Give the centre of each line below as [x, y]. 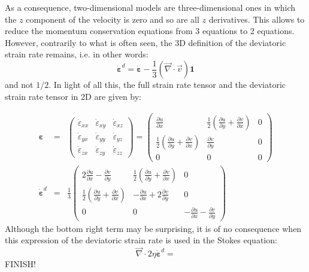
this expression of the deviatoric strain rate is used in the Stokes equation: [141, 240]
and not [19, 85]
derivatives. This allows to [257, 19]
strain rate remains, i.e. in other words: [77, 54]
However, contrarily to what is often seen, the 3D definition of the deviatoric [146, 42]
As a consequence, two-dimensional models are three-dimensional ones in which [150, 7]
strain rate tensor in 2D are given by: [73, 97]
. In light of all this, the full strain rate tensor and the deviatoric [167, 85]
